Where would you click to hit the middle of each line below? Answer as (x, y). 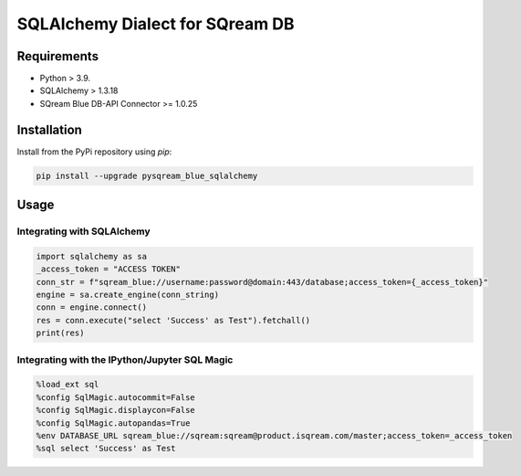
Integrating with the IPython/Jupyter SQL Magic (125, 359)
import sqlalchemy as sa (92, 256)
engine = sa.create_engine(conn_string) (127, 295)
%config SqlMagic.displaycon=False (115, 410)
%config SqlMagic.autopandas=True (113, 423)
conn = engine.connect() (92, 307)
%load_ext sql (68, 385)
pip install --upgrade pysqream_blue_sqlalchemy (147, 175)
